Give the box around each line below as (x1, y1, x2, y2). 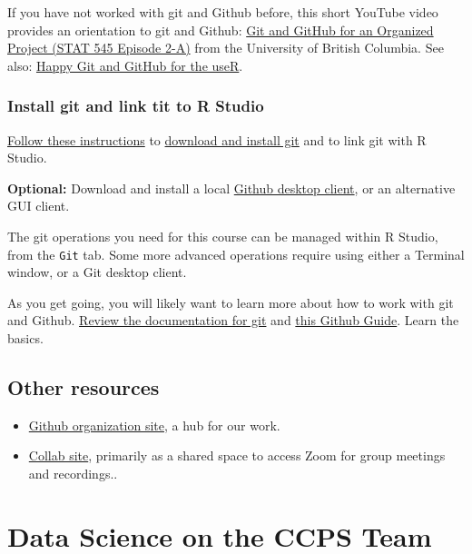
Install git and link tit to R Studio (7, 94, 264, 117)
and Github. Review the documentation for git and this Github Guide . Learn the (7, 311, 459, 330)
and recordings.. (28, 463, 118, 482)
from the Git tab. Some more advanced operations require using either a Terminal (7, 244, 465, 263)
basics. (7, 329, 44, 347)
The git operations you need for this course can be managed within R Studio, (7, 226, 438, 245)
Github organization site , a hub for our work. (28, 415, 280, 434)
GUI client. (7, 196, 70, 215)
